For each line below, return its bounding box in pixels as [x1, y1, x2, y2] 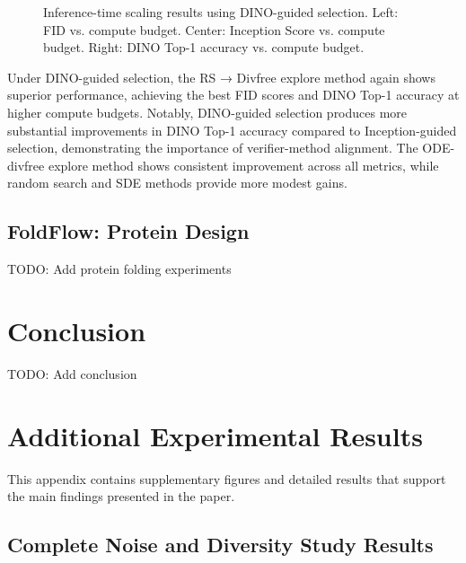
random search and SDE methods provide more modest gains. [7, 173, 347, 192]
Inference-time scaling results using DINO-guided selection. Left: [43, 3, 399, 21]
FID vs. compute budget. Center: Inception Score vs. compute [43, 20, 385, 39]
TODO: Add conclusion [7, 364, 137, 383]
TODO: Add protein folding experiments [7, 260, 232, 278]
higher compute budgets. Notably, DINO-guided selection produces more [7, 102, 408, 121]
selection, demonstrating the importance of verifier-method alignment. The [7, 138, 418, 157]
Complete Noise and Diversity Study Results [7, 531, 434, 559]
